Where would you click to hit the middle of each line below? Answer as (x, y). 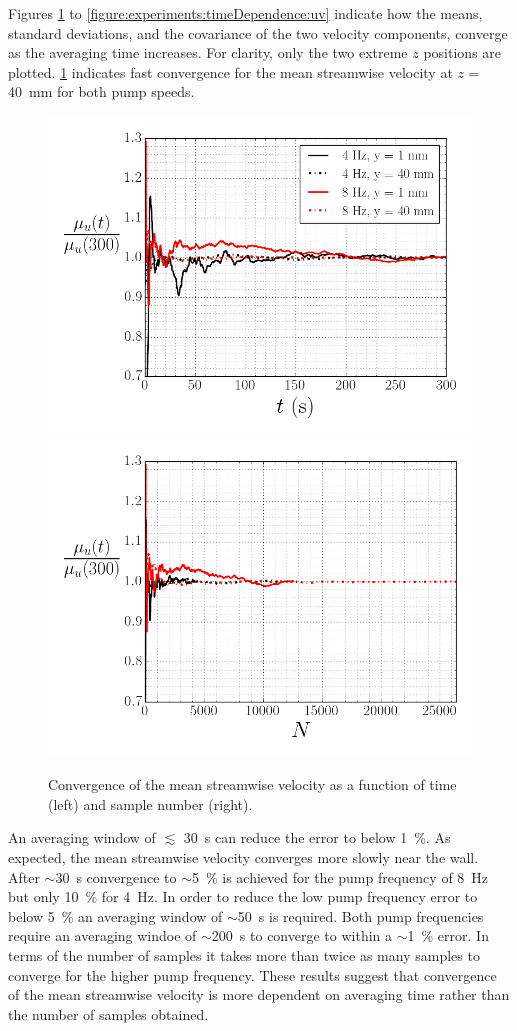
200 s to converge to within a (302, 935)
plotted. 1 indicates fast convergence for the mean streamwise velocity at (230, 71)
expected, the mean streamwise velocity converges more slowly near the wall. (243, 856)
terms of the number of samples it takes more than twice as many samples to (244, 954)
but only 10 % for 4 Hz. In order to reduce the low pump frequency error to (243, 896)
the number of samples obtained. (108, 1013)
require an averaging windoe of (102, 935)
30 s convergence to (116, 876)
